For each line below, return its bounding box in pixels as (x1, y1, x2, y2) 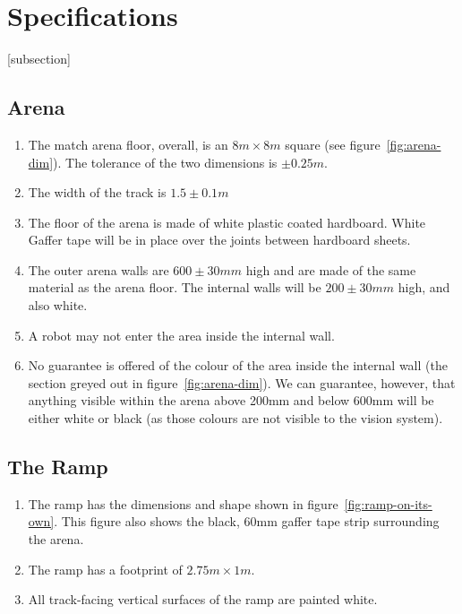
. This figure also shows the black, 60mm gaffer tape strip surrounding (54, 512, 440, 531)
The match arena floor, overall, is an (28, 134, 228, 153)
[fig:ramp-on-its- (344, 494, 432, 513)
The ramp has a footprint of (28, 559, 183, 578)
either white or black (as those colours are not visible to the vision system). (28, 409, 443, 428)
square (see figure (285, 134, 381, 153)
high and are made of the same (245, 260, 416, 279)
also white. (28, 296, 88, 315)
